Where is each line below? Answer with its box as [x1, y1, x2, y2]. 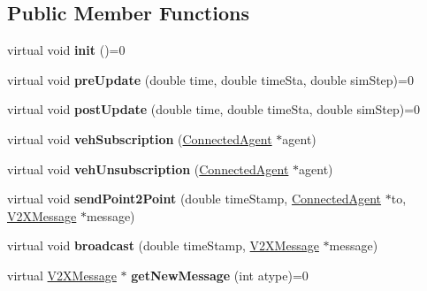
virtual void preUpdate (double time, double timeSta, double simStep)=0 [7, 70, 414, 88]
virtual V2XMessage [7, 265, 117, 284]
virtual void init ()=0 [7, 41, 126, 59]
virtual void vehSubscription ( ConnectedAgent [7, 129, 272, 148]
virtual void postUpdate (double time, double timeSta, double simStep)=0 [7, 100, 421, 119]
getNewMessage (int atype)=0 [131, 265, 309, 284]
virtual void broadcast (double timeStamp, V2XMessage [7, 236, 319, 255]
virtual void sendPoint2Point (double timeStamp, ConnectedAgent [7, 189, 382, 208]
